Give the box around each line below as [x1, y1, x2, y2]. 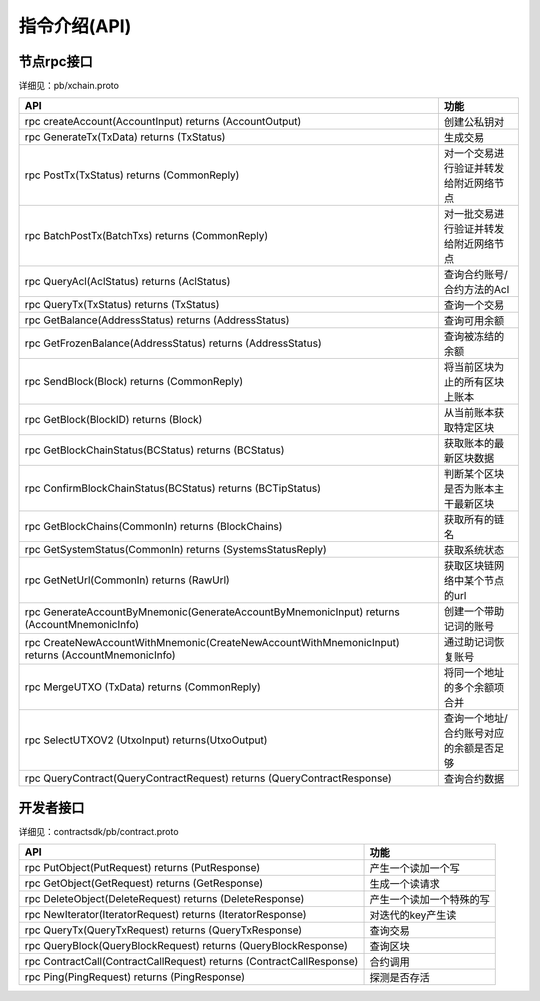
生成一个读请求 [369, 877, 440, 891]
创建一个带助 [443, 605, 505, 619]
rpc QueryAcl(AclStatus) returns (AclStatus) [24, 275, 231, 289]
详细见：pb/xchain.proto [18, 80, 120, 92]
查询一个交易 [443, 298, 505, 312]
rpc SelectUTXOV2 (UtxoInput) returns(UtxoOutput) [24, 733, 268, 747]
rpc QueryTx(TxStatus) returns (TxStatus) [24, 298, 220, 312]
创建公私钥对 [443, 115, 505, 129]
